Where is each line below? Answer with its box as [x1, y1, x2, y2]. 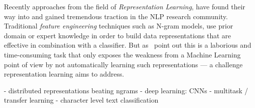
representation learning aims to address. [4, 69, 124, 79]
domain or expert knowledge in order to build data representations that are [4, 30, 231, 40]
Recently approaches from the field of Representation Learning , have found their [4, 1, 246, 11]
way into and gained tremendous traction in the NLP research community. [4, 11, 228, 21]
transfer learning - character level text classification [4, 95, 159, 105]
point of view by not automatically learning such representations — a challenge [4, 59, 243, 69]
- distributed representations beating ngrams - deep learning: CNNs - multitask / [4, 85, 248, 95]
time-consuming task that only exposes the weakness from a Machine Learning [4, 49, 241, 59]
